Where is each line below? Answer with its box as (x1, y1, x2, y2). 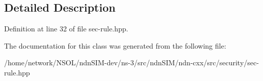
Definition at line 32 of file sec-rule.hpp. (4, 23, 128, 34)
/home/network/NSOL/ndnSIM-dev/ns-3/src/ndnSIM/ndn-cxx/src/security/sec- (4, 57, 259, 68)
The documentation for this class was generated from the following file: (4, 40, 226, 51)
